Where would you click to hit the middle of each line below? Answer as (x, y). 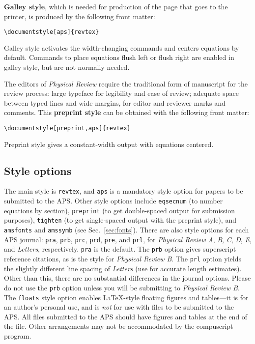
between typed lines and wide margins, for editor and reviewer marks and (115, 102)
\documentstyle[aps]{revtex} (52, 32)
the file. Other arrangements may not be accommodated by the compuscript (119, 326)
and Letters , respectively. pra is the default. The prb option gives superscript (120, 249)
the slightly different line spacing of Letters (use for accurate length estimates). (123, 268)
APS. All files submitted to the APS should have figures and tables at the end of (126, 316)
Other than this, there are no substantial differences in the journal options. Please (127, 278)
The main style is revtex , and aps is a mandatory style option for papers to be (124, 191)
